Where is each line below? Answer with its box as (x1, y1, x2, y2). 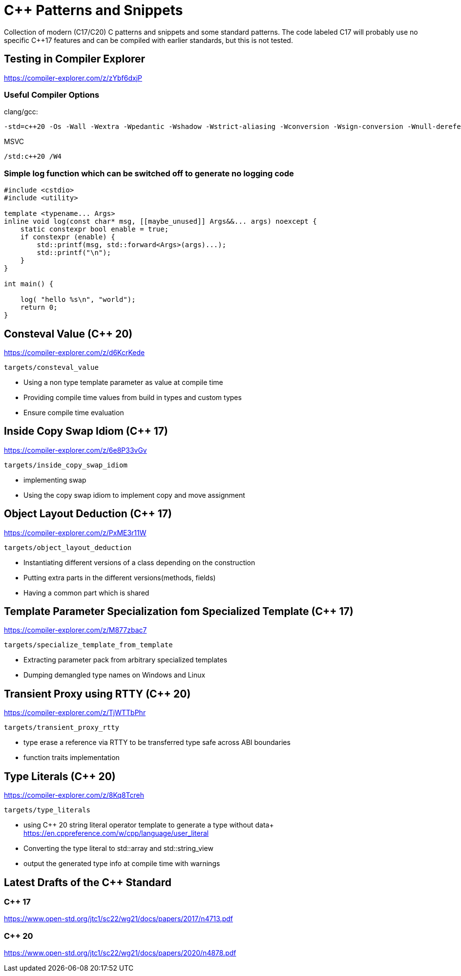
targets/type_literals (4, 806, 91, 814)
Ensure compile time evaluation (23, 408, 124, 417)
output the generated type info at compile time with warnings (23, 859, 220, 868)
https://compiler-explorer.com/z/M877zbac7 (4, 626, 147, 635)
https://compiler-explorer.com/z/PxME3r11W (4, 528, 147, 537)
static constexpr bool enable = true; (20, 225, 169, 233)
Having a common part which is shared (23, 588, 149, 597)
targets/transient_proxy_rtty (4, 723, 120, 732)
